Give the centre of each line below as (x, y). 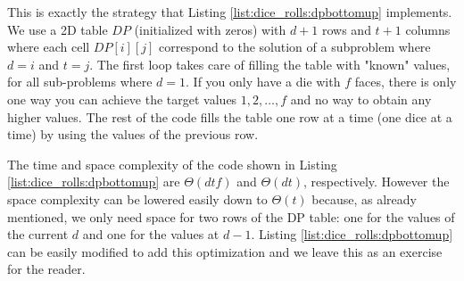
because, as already (364, 198)
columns (428, 29)
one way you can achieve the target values (122, 99)
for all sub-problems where (80, 82)
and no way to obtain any (361, 99)
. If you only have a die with (263, 82)
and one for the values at (151, 234)
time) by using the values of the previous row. (133, 134)
